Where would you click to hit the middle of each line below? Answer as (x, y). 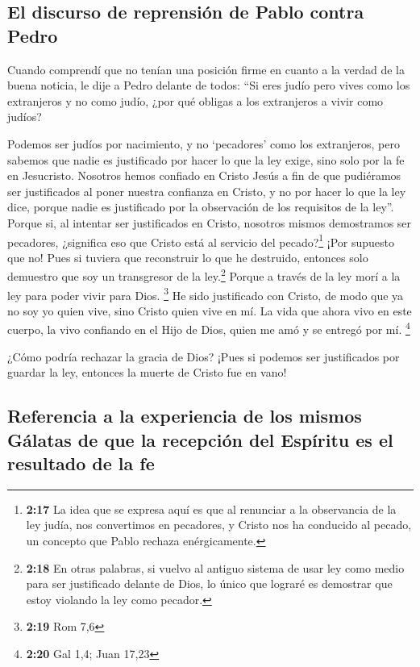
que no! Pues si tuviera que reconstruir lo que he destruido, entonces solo (188, 257)
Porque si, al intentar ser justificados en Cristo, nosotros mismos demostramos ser (210, 222)
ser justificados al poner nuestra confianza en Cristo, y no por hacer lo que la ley (207, 191)
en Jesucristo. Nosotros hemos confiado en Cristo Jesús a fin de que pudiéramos (204, 175)
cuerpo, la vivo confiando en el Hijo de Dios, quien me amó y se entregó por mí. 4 (209, 328)
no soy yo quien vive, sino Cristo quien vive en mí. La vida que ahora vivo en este (210, 310)
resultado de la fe (81, 463)
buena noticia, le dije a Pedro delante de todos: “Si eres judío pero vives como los (209, 85)
